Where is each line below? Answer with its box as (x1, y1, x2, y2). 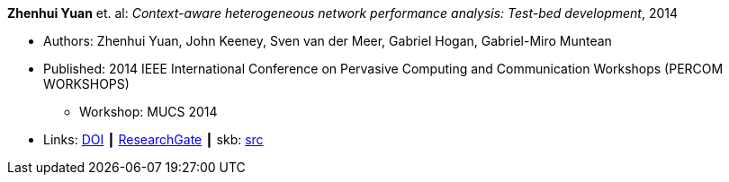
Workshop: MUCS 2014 (79, 104, 218, 119)
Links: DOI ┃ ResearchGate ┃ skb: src (43, 132, 264, 147)
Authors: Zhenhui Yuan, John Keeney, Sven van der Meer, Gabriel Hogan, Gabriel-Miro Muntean (43, 33, 612, 48)
